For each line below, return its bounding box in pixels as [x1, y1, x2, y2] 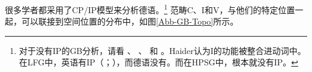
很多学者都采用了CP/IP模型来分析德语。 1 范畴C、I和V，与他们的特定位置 [5, 2, 295, 16]
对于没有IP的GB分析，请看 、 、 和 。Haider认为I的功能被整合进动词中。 [19, 44, 306, 56]
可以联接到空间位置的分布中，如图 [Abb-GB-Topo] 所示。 [21, 15, 239, 28]
